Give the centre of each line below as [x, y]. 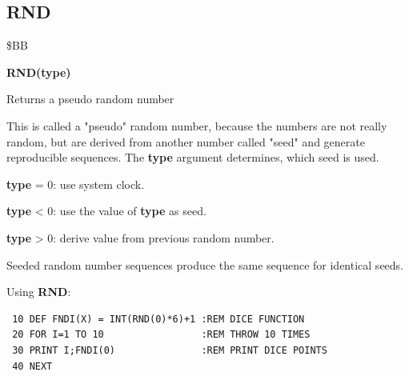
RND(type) [39, 72]
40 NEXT [32, 366]
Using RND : [39, 292]
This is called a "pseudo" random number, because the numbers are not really [197, 125]
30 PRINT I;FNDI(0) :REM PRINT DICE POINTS [170, 350]
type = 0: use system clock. [76, 184]
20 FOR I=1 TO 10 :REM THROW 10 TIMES [161, 335]
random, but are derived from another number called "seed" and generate [186, 141]
